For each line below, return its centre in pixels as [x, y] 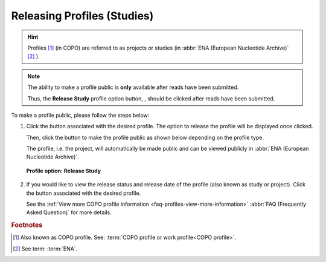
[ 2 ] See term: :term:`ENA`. [45, 249]
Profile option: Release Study [64, 171]
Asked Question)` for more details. [69, 212]
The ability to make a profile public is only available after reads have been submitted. [133, 87]
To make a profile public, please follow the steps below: [80, 115]
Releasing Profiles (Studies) [82, 16]
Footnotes [27, 225]
